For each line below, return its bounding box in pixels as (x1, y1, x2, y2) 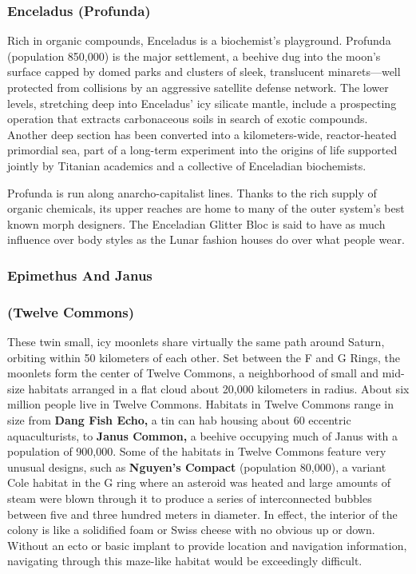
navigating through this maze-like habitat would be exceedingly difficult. (7, 552, 363, 569)
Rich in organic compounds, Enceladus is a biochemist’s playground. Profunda (7, 32, 391, 49)
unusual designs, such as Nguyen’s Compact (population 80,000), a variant (7, 458, 386, 475)
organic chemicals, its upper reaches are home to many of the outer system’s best (7, 200, 405, 217)
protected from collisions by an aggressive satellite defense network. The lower (7, 79, 389, 95)
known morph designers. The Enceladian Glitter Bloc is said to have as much (7, 215, 386, 232)
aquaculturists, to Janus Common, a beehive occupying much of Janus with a (7, 427, 398, 444)
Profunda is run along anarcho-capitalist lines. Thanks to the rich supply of (7, 184, 377, 201)
